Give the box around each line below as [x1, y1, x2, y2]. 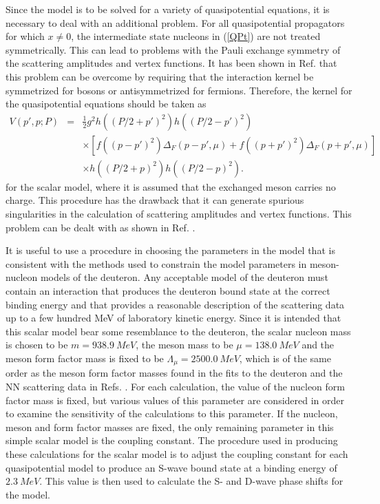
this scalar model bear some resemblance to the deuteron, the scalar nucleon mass [6, 324, 351, 338]
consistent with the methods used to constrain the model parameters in [6, 256, 307, 271]
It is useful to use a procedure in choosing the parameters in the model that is [6, 243, 335, 258]
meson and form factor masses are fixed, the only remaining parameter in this [6, 419, 334, 434]
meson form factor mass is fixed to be [6, 350, 164, 365]
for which [6, 29, 45, 43]
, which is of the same [239, 350, 331, 365]
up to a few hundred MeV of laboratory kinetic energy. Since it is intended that [6, 311, 341, 325]
